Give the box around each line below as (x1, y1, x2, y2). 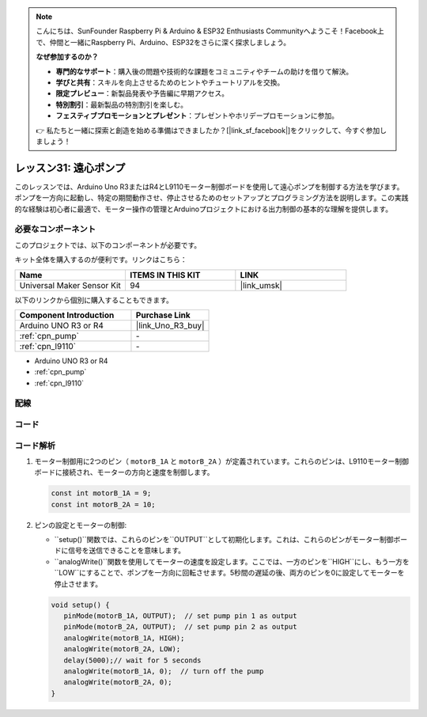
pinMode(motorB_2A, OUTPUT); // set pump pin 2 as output (63, 622, 297, 632)
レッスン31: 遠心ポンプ (14, 161, 126, 174)
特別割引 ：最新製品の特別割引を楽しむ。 (55, 100, 187, 109)
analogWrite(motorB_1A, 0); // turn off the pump (63, 666, 264, 676)
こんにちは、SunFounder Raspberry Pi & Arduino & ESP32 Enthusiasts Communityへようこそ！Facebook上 (36, 26, 385, 36)
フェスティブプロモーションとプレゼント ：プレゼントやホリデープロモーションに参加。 (55, 111, 339, 120)
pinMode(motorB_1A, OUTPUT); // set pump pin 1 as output (63, 612, 297, 620)
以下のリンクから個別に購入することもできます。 (14, 295, 174, 305)
